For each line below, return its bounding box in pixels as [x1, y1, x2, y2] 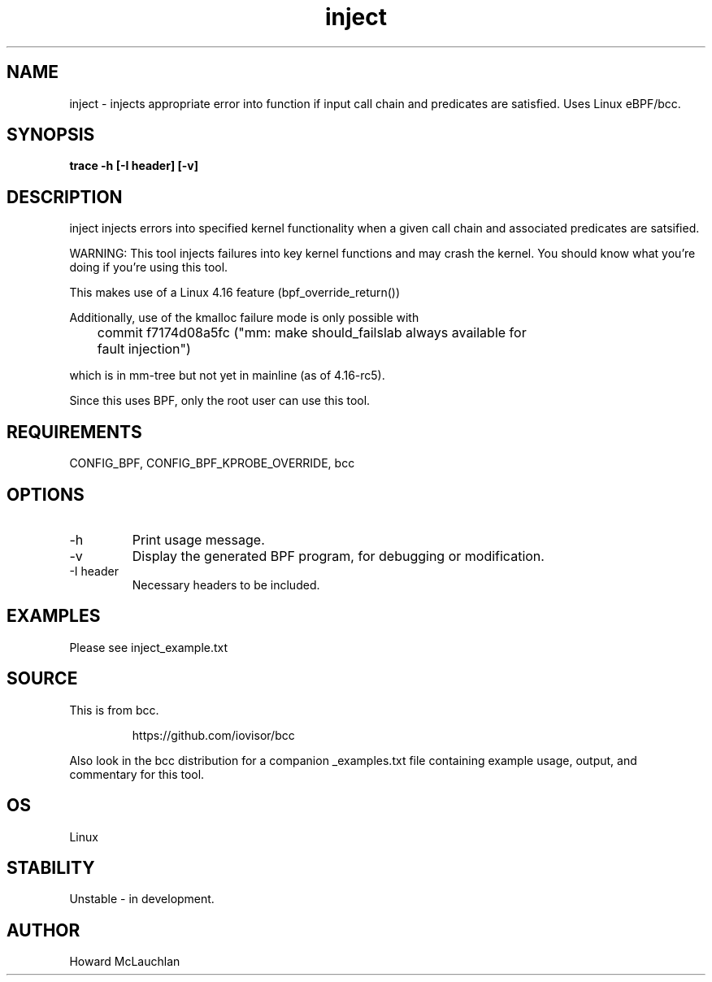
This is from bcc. [69, 702, 159, 717]
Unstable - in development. [69, 892, 215, 906]
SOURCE [7, 668, 78, 689]
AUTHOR [7, 919, 80, 941]
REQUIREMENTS [7, 421, 142, 442]
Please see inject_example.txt [69, 640, 228, 654]
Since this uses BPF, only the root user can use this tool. [69, 393, 371, 408]
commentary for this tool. [69, 767, 205, 781]
